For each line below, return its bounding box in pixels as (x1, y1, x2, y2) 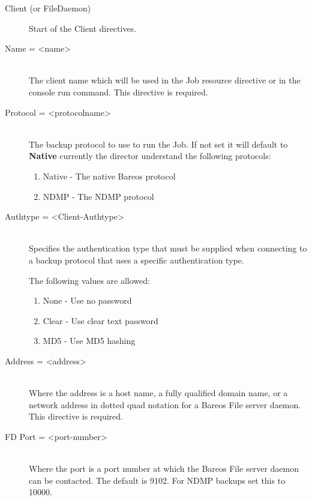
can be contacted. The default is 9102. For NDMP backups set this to (29, 474, 286, 486)
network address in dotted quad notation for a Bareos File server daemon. (29, 398, 301, 411)
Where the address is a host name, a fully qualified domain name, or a (29, 387, 288, 399)
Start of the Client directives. (29, 22, 137, 34)
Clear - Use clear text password (43, 314, 158, 327)
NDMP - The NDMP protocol (43, 190, 154, 202)
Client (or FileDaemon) (5, 2, 91, 14)
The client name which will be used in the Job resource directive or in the (29, 74, 301, 86)
